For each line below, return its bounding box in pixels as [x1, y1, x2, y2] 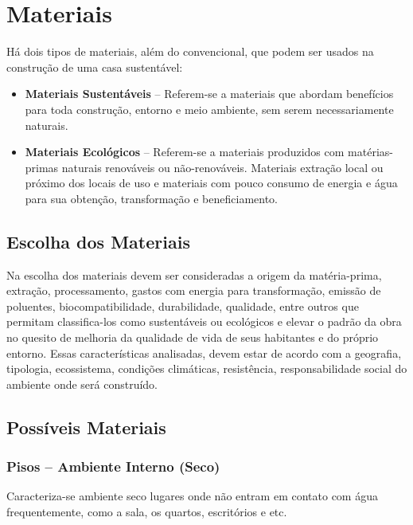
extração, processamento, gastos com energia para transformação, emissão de [6, 282, 381, 299]
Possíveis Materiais [6, 414, 166, 439]
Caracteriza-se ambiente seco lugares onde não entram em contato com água [6, 488, 378, 504]
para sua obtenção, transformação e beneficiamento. [25, 190, 279, 206]
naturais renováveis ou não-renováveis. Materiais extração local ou [61, 159, 384, 175]
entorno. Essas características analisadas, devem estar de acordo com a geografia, [6, 344, 402, 361]
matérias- [348, 143, 393, 160]
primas [25, 159, 59, 175]
